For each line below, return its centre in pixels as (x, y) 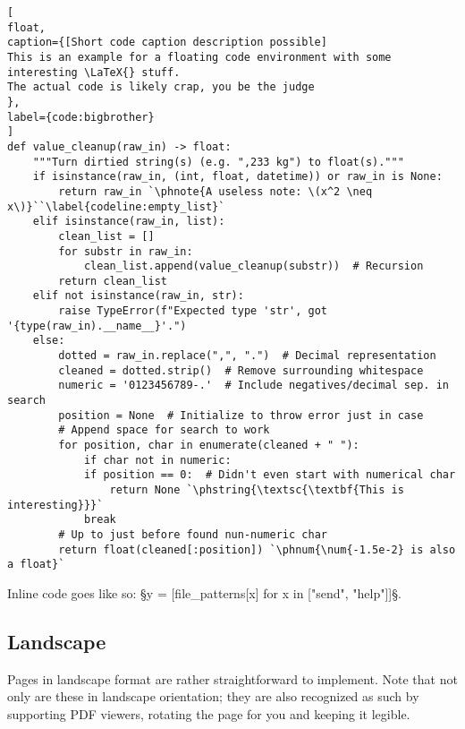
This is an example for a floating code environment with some (199, 57)
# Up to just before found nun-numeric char (193, 534)
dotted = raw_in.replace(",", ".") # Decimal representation (247, 356)
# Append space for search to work (164, 430)
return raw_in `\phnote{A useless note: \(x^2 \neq (216, 191)
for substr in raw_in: (126, 251)
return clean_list (113, 281)
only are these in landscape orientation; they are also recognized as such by (213, 696)
